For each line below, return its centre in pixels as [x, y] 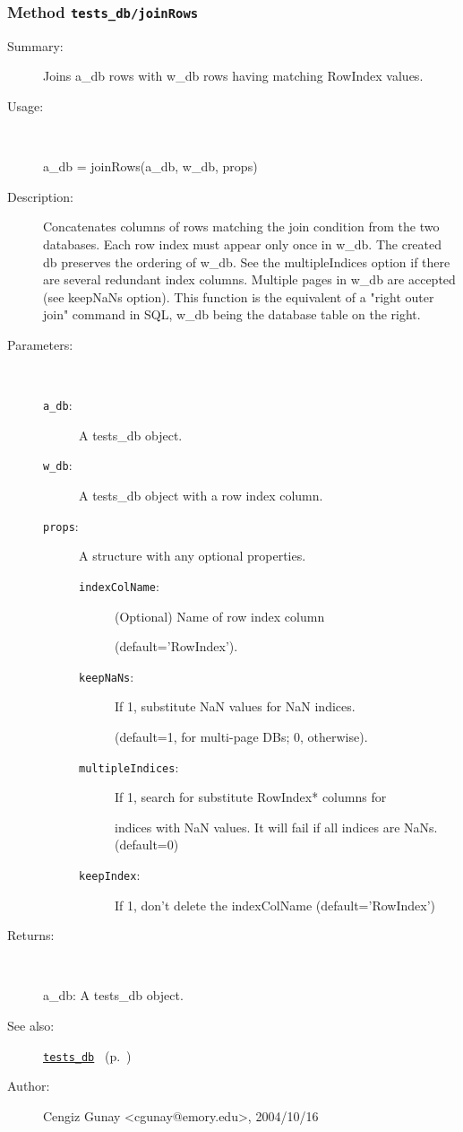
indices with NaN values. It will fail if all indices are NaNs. [276, 827]
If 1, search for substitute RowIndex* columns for [251, 797]
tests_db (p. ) [87, 1055]
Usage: [26, 105]
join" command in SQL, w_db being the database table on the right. [232, 314]
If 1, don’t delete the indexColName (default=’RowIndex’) [275, 905]
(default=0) [147, 845]
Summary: [35, 45]
